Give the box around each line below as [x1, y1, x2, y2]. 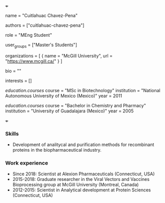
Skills [5, 130, 19, 137]
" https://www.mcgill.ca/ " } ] [5, 58, 63, 64]
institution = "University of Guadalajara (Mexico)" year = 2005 [5, 108, 134, 114]
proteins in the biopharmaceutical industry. [12, 147, 102, 153]
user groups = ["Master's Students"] [5, 42, 77, 49]
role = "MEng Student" [5, 32, 52, 38]
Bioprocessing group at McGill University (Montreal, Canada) [12, 182, 139, 188]
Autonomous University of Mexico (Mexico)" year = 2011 [5, 93, 122, 99]
